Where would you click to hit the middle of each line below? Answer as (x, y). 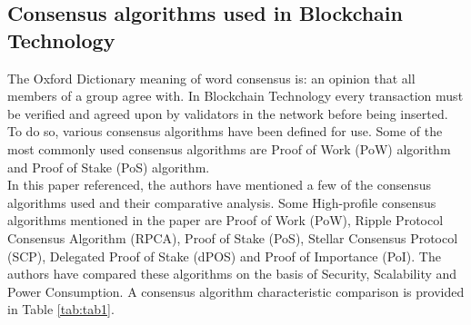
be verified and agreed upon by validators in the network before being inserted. (228, 113)
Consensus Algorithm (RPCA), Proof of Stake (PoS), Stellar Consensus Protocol (233, 237)
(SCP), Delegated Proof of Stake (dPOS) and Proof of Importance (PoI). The (224, 256)
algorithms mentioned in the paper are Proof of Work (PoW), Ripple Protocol (225, 220)
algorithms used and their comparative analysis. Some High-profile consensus (222, 202)
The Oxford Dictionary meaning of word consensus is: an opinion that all (211, 78)
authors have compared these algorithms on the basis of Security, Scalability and (232, 274)
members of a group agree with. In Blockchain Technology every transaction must (235, 96)
